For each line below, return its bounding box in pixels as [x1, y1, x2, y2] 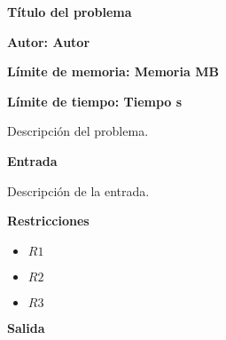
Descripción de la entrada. [7, 181, 150, 200]
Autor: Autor [7, 32, 90, 51]
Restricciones [7, 211, 90, 230]
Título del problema [7, 3, 132, 20]
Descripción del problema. [7, 122, 149, 140]
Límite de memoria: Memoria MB [7, 62, 219, 81]
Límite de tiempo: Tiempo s [7, 91, 183, 110]
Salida [7, 318, 45, 336]
